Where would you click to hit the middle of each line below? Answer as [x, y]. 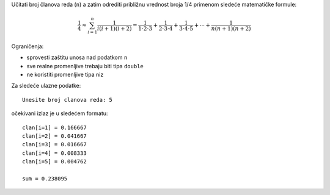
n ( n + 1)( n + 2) [231, 28]
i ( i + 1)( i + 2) [114, 28]
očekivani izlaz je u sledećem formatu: [60, 113]
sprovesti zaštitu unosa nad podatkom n [77, 57]
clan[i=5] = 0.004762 [54, 162]
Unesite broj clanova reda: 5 [68, 100]
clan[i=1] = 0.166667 [54, 127]
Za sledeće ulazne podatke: [46, 86]
